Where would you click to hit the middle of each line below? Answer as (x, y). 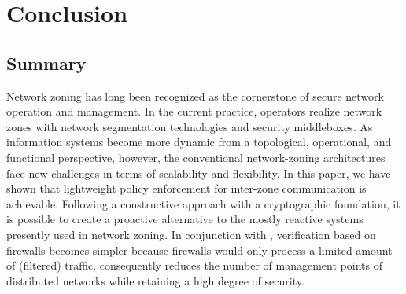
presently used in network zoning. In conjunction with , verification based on (191, 234)
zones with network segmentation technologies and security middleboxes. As (190, 126)
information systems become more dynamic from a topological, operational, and (199, 142)
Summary (46, 62)
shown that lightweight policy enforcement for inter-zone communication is (186, 188)
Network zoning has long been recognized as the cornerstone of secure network (195, 96)
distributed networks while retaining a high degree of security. (155, 280)
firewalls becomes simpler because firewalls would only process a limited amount (199, 250)
